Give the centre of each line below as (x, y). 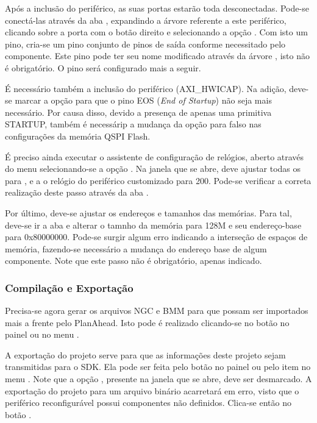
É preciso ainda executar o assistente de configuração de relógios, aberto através (155, 156)
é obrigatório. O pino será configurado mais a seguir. (103, 67)
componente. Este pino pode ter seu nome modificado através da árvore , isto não (157, 56)
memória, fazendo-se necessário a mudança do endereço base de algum (136, 248)
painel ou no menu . (42, 334)
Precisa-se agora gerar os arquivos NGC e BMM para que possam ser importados (157, 311)
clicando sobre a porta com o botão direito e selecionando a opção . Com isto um (156, 32)
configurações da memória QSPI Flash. (78, 136)
